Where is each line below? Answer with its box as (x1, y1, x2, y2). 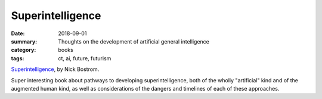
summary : (11, 38, 38, 45)
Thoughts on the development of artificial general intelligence (58, 38, 210, 45)
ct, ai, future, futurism (58, 54, 112, 62)
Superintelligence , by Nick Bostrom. (11, 66, 100, 73)
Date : (11, 30, 25, 37)
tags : (11, 54, 24, 62)
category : (11, 47, 36, 54)
